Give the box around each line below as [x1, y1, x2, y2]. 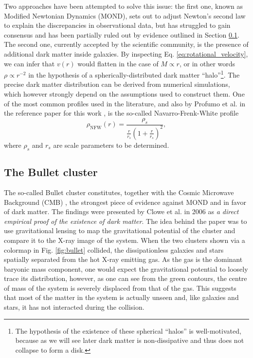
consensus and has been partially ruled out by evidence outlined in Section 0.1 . [4, 29, 239, 40]
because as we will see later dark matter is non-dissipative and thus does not [15, 335, 244, 345]
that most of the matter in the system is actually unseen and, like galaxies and [4, 292, 239, 302]
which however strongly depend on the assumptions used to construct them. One [4, 89, 245, 99]
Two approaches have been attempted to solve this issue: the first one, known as [4, 1, 243, 11]
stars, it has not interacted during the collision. [4, 302, 145, 312]
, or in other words [179, 58, 235, 68]
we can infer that [4, 58, 55, 68]
